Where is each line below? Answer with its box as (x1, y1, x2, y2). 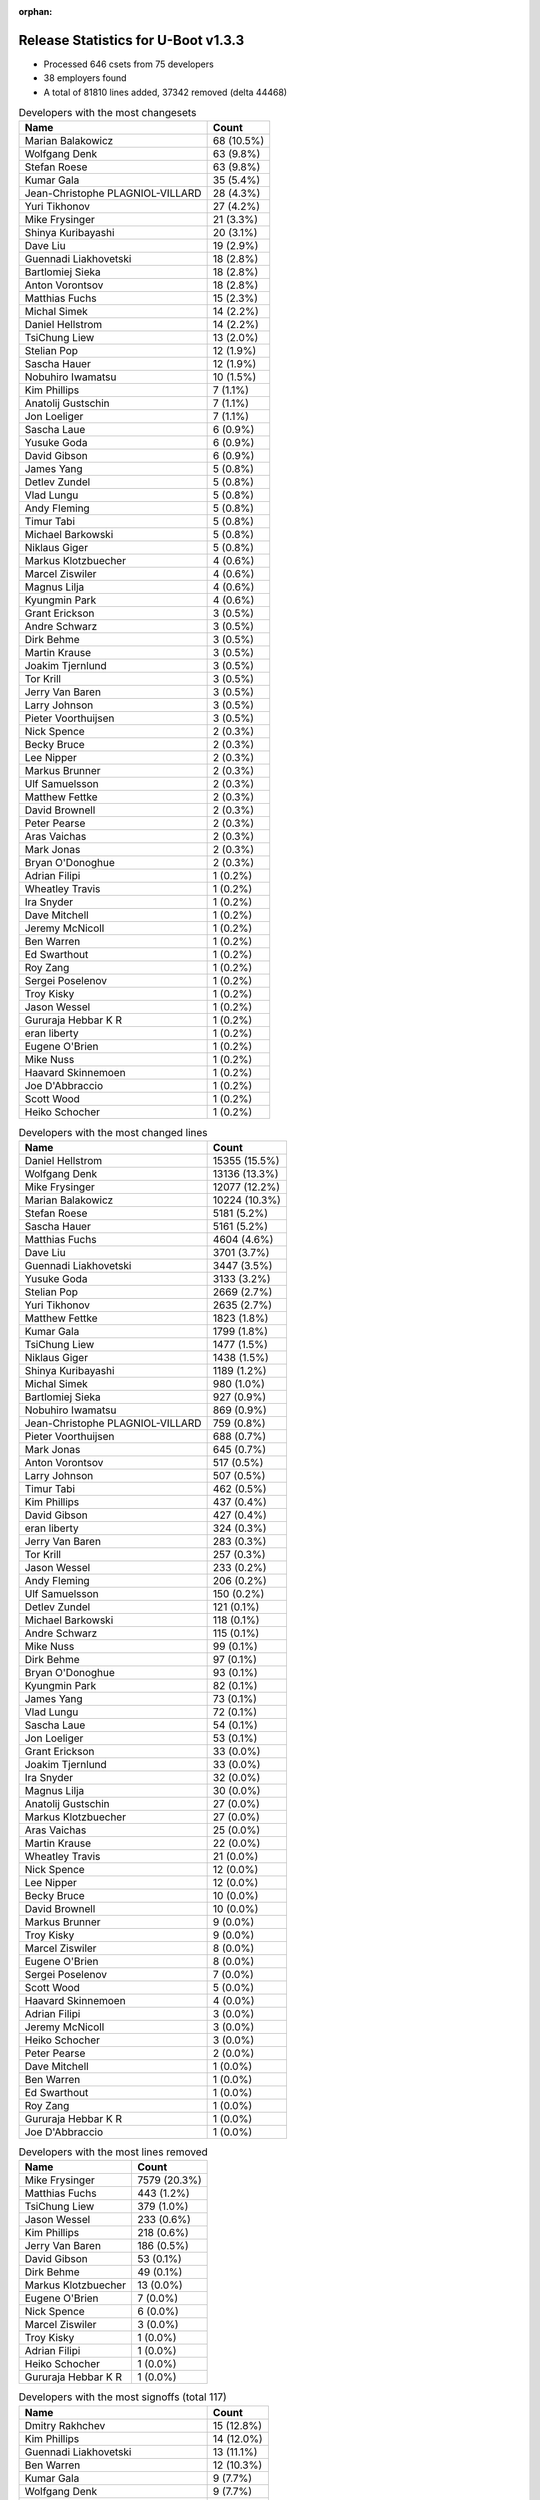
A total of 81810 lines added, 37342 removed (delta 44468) (43, 86, 288, 98)
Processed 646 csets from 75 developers (43, 58, 214, 70)
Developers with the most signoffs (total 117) (18, 2390, 227, 2404)
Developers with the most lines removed (18, 2145, 209, 2159)
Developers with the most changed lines (18, 1125, 209, 1139)
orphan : (18, 6, 53, 17)
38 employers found (43, 72, 127, 84)
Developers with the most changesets (18, 106, 197, 120)
